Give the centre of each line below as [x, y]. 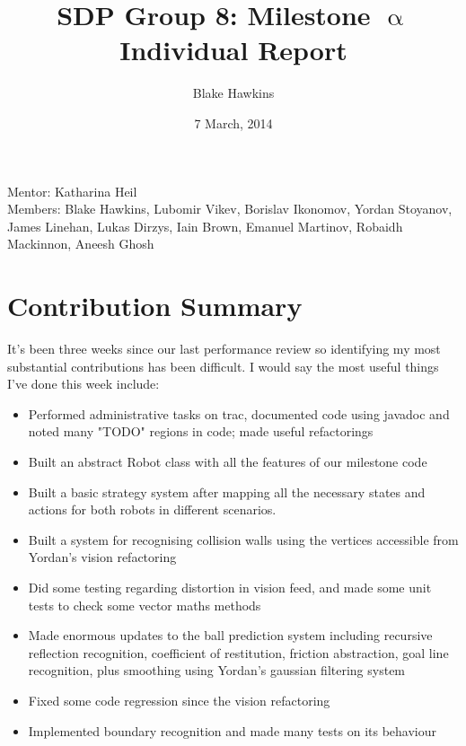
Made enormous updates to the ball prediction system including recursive [230, 635]
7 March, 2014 [233, 123]
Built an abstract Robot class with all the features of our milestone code [228, 461]
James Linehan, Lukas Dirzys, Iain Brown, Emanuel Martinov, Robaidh [205, 226]
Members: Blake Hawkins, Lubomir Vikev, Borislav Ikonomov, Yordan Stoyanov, [230, 209]
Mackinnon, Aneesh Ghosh [81, 244]
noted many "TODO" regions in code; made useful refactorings [201, 431]
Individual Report [233, 50]
